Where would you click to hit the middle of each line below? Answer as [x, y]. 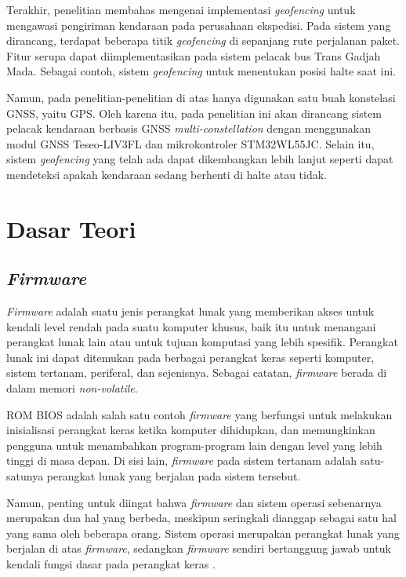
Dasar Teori [71, 228]
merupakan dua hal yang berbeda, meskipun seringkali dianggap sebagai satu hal [201, 518]
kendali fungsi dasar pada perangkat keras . [111, 564]
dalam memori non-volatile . [72, 388]
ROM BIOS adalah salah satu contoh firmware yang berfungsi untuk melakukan [199, 414]
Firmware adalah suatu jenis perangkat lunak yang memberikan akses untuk [190, 311]
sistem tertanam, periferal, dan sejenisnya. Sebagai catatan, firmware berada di [197, 372]
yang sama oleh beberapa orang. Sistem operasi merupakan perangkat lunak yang [203, 533]
